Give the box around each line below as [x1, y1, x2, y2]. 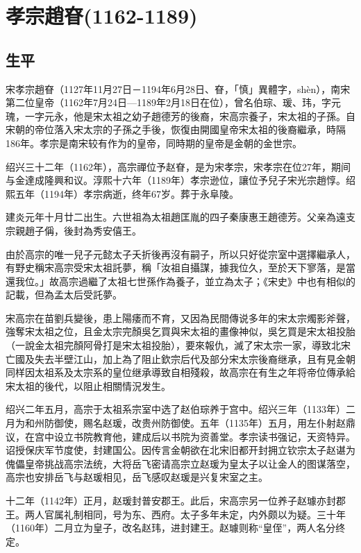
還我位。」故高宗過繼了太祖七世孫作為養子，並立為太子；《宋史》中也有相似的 [6, 273, 355, 288]
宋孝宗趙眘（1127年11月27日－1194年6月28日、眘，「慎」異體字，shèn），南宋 [6, 81, 351, 96]
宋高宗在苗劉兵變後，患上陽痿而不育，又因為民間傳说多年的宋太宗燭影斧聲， [6, 310, 355, 325]
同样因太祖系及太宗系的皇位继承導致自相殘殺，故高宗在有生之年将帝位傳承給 [6, 365, 355, 380]
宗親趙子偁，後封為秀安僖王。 [6, 223, 142, 237]
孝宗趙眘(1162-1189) [6, 1, 198, 30]
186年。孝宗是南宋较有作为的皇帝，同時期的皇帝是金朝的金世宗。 [6, 135, 302, 150]
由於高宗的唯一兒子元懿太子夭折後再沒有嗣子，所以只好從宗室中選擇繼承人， [6, 246, 355, 261]
